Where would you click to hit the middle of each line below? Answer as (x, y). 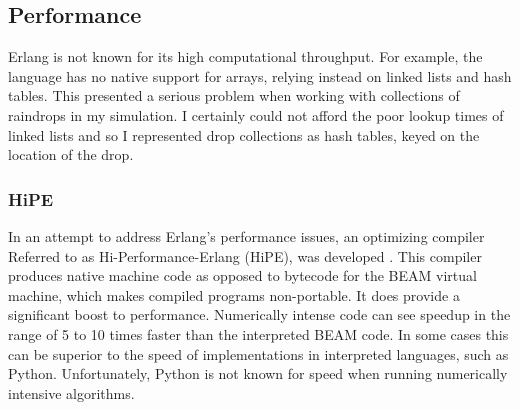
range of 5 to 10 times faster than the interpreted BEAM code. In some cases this (258, 333)
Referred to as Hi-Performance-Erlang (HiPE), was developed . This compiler (245, 255)
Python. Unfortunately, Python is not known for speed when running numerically (258, 373)
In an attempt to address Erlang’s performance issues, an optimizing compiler (246, 235)
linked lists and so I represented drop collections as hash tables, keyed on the (244, 134)
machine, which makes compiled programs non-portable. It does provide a (234, 294)
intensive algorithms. (71, 392)
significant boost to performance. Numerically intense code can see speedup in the (259, 314)
